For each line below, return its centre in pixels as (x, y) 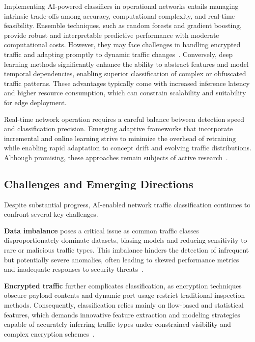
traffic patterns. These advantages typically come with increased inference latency (127, 83)
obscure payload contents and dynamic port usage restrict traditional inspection (125, 295)
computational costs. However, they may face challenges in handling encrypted (122, 44)
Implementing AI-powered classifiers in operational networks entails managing (121, 6)
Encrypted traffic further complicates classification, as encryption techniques (123, 285)
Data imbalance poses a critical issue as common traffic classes (101, 230)
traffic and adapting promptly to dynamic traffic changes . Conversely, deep (118, 54)
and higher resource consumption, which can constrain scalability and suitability (125, 93)
